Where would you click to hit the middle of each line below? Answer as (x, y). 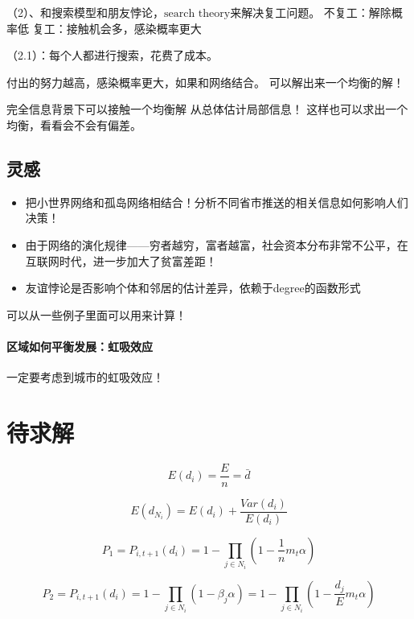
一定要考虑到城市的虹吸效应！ (85, 377)
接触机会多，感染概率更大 (134, 28)
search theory (197, 14)
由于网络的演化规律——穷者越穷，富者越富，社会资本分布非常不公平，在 (217, 244)
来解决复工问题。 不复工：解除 (311, 12)
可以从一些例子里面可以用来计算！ (96, 314)
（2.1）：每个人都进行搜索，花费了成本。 (112, 55)
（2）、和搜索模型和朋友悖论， (85, 12)
